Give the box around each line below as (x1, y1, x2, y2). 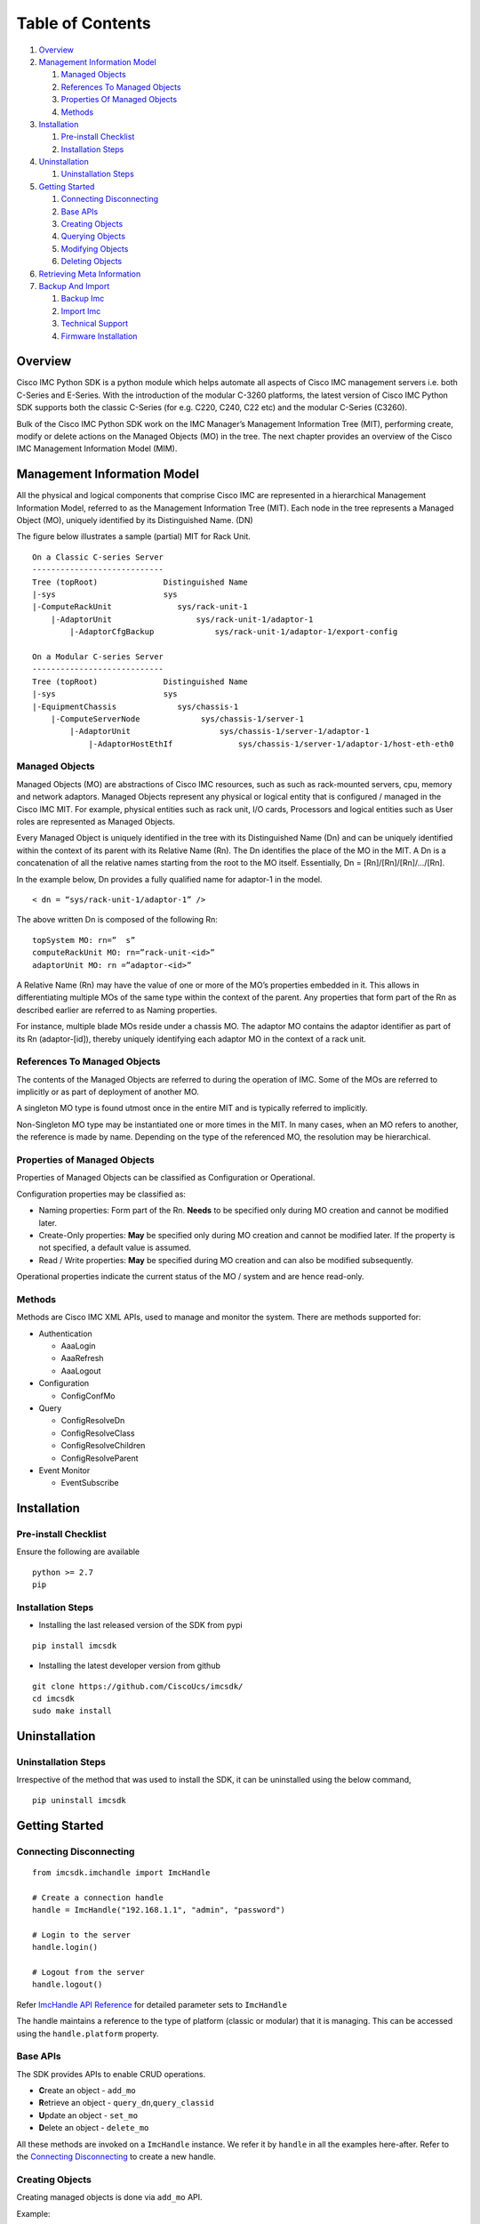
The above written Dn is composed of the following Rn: (16, 915, 218, 925)
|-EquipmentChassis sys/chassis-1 (32, 701, 239, 712)
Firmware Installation (60, 330, 138, 342)
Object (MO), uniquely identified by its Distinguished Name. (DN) (16, 515, 253, 526)
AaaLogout (60, 1366, 101, 1376)
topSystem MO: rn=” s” (32, 935, 136, 945)
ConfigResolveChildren (60, 1440, 146, 1451)
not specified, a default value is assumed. (38, 1242, 191, 1253)
